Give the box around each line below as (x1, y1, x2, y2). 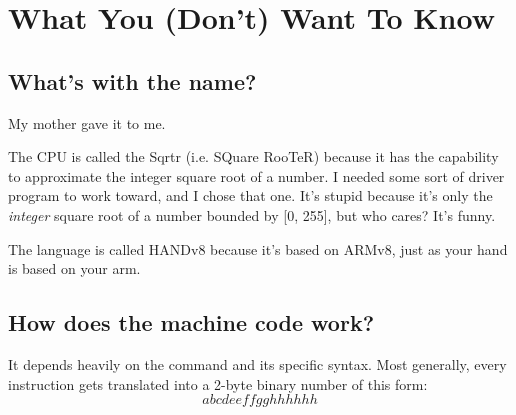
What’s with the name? (8, 65, 257, 96)
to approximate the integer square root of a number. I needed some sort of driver (8, 165, 505, 186)
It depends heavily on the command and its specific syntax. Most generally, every (8, 353, 507, 374)
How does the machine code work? (8, 307, 375, 338)
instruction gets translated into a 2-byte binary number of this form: (8, 373, 428, 394)
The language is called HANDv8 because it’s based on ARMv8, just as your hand (8, 238, 508, 259)
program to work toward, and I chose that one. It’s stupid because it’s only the (8, 185, 493, 206)
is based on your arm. (8, 258, 141, 279)
